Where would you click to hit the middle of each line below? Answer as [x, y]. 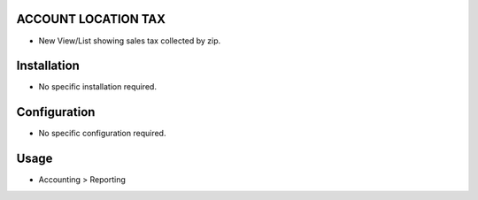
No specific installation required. [97, 87]
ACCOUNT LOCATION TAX [91, 19]
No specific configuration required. [102, 134]
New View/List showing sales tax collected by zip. [130, 41]
